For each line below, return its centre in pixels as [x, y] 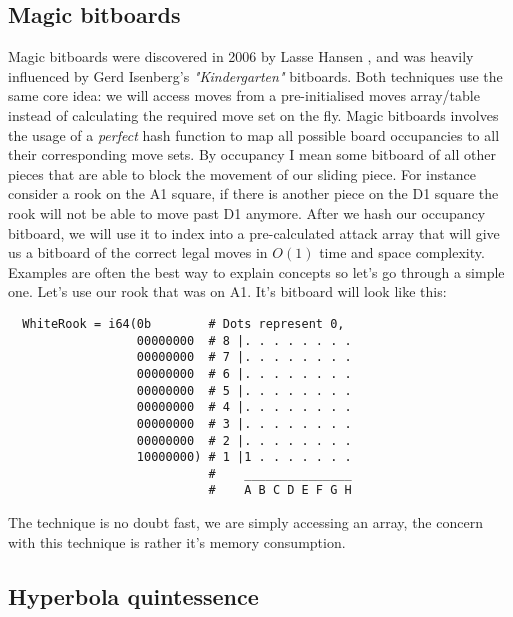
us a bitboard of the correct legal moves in [138, 252]
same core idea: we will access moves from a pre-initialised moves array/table [244, 95]
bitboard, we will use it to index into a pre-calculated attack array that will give [254, 232]
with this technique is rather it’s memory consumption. [177, 541]
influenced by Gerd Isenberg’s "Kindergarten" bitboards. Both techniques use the [255, 75]
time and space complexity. [402, 252]
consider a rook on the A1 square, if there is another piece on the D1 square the [253, 193]
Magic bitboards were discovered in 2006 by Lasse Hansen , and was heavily [241, 56]
